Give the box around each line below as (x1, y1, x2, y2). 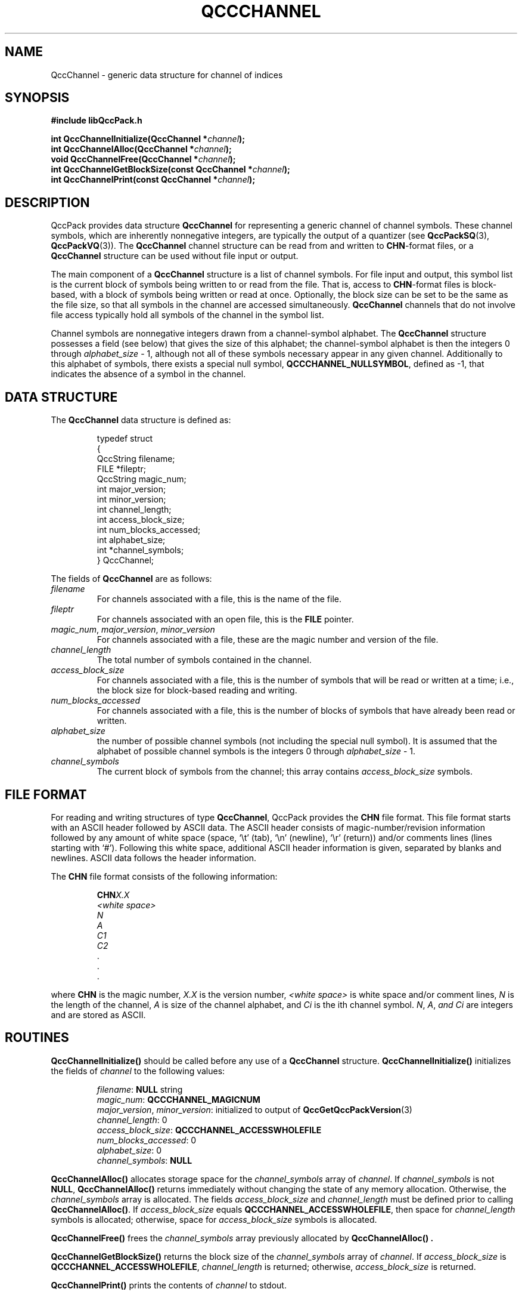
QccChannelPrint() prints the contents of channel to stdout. (51, 1279, 287, 1290)
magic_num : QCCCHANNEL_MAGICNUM (97, 1094, 260, 1105)
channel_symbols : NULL (97, 1155, 192, 1165)
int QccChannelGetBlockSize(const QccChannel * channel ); (51, 164, 290, 175)
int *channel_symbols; (97, 545, 184, 556)
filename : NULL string (97, 1084, 183, 1094)
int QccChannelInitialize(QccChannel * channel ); (51, 134, 246, 144)
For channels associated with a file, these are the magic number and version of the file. (97, 634, 439, 645)
